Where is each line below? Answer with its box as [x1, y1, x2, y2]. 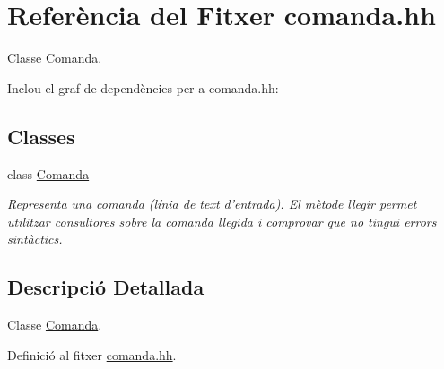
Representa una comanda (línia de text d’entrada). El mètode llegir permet [7, 194, 417, 213]
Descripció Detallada [7, 273, 205, 301]
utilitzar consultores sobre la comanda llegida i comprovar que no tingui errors [7, 211, 437, 230]
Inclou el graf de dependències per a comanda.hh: [7, 78, 279, 97]
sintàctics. [7, 229, 63, 248]
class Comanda [7, 164, 90, 183]
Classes [7, 122, 75, 150]
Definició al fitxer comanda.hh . [7, 345, 177, 364]
